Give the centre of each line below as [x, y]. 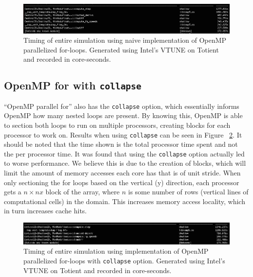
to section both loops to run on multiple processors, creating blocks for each [117, 125]
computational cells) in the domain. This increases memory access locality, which [125, 201]
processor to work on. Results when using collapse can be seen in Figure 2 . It [123, 134]
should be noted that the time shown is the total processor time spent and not [121, 144]
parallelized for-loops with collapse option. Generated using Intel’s [124, 260]
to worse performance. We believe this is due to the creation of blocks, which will [125, 163]
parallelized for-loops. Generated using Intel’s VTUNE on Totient [121, 49]
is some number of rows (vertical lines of [188, 192]
